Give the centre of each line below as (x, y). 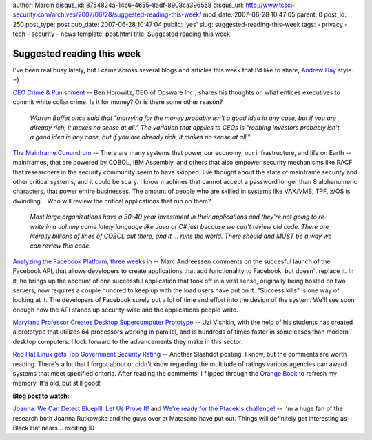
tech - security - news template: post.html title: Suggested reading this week (122, 34)
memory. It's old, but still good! (57, 383)
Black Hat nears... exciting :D (54, 428)
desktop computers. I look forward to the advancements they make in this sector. (128, 341)
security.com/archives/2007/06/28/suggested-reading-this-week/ (107, 14)
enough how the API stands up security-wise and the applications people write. (125, 310)
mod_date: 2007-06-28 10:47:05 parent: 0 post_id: (275, 14)
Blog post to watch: (41, 396)
